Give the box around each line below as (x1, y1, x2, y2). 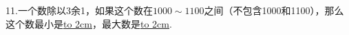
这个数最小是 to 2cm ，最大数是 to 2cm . (6, 16, 172, 30)
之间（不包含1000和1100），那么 (204, 3, 344, 17)
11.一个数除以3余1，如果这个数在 (6, 3, 153, 17)
